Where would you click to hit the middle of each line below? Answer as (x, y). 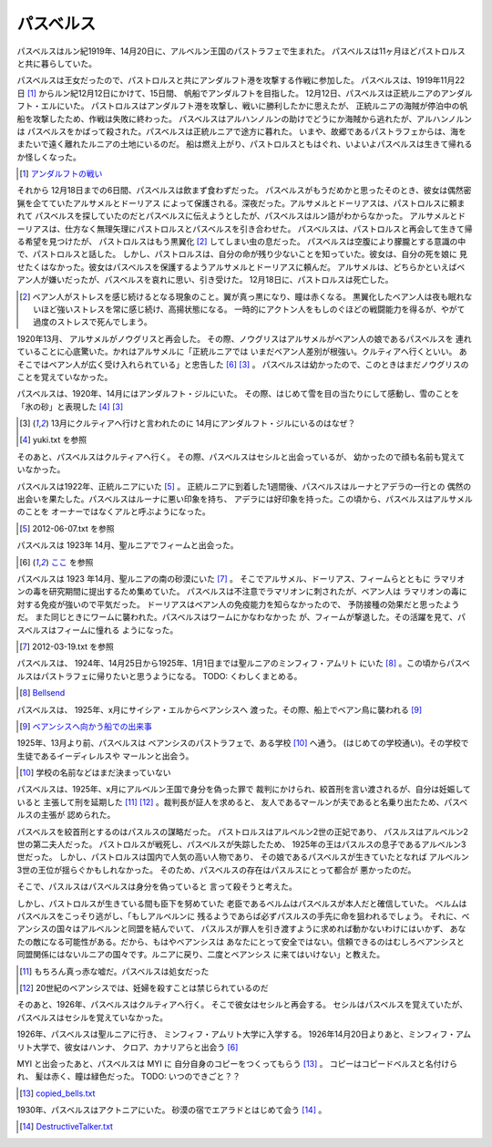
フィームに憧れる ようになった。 (117, 630)
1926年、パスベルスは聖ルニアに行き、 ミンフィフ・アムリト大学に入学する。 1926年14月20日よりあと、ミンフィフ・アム (244, 1034)
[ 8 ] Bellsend (42, 693)
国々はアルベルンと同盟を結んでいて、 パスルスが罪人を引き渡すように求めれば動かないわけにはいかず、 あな (261, 929)
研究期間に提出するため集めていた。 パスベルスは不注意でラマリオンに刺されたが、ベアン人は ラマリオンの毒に (258, 592)
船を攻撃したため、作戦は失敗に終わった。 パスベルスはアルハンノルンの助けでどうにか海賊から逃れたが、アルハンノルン (245, 119)
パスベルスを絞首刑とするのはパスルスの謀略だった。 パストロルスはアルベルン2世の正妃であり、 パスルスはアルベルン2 (243, 832)
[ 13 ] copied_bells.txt (57, 1093)
